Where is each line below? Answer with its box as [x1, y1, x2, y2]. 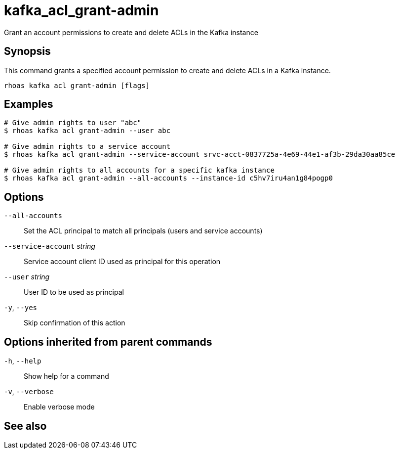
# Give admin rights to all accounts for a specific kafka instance [4, 166, 275, 175]
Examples [4, 98, 53, 111]
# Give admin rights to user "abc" [4, 119, 142, 127]
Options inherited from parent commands [4, 335, 212, 348]
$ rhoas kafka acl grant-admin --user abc [4, 127, 171, 135]
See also [4, 419, 47, 432]
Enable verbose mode [24, 403, 95, 411]
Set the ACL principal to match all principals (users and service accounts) [24, 226, 263, 235]
